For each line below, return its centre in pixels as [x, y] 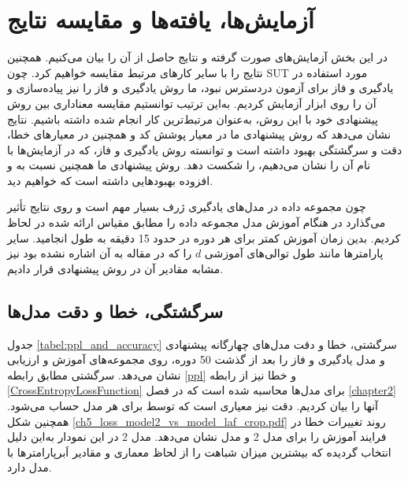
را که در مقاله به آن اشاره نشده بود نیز [100, 253]
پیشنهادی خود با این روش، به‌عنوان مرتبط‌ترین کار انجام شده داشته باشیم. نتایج [193, 118]
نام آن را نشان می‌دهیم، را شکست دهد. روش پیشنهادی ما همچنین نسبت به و [189, 165]
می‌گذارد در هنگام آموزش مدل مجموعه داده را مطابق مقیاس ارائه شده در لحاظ [197, 222]
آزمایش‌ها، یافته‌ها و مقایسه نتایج [161, 19]
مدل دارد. [30, 467]
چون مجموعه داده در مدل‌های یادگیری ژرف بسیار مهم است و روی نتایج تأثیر [187, 207]
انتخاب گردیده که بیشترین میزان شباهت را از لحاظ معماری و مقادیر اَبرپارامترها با [199, 451]
